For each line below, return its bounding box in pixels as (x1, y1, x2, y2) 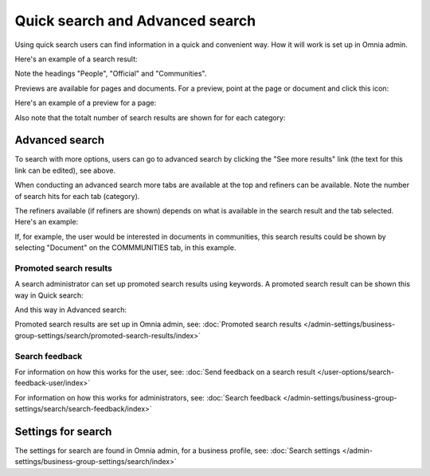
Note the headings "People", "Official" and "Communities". (14, 68, 207, 79)
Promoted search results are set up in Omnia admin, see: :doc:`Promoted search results (14, 319, 302, 330)
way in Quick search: (14, 291, 84, 300)
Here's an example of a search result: (14, 54, 139, 64)
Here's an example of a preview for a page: (14, 98, 157, 107)
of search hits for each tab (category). (14, 191, 140, 201)
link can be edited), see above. (14, 166, 115, 175)
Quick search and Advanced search (14, 12, 256, 29)
